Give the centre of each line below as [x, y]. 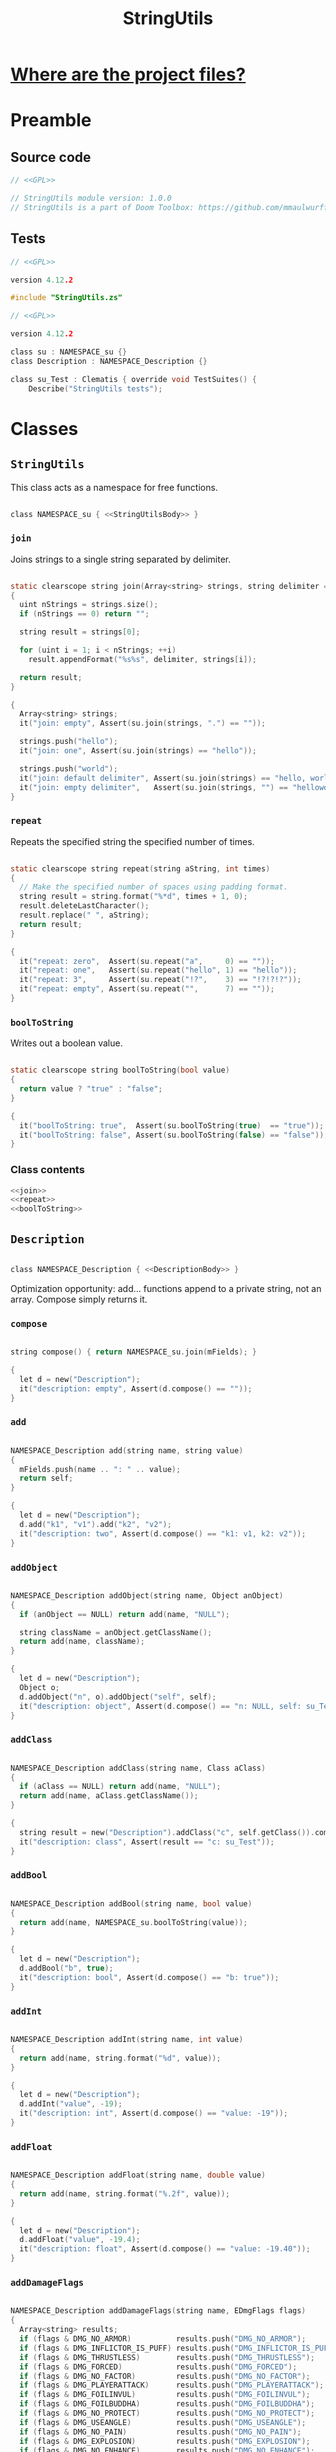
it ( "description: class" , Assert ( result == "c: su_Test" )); [147, 1842]
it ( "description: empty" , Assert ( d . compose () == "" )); [136, 1388]
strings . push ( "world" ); [68, 768]
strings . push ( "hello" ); [68, 742]
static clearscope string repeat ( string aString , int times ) [140, 868]
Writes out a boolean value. [66, 1043]
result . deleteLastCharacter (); [84, 906]
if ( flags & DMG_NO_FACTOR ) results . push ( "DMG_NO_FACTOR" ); [165, 2376]
